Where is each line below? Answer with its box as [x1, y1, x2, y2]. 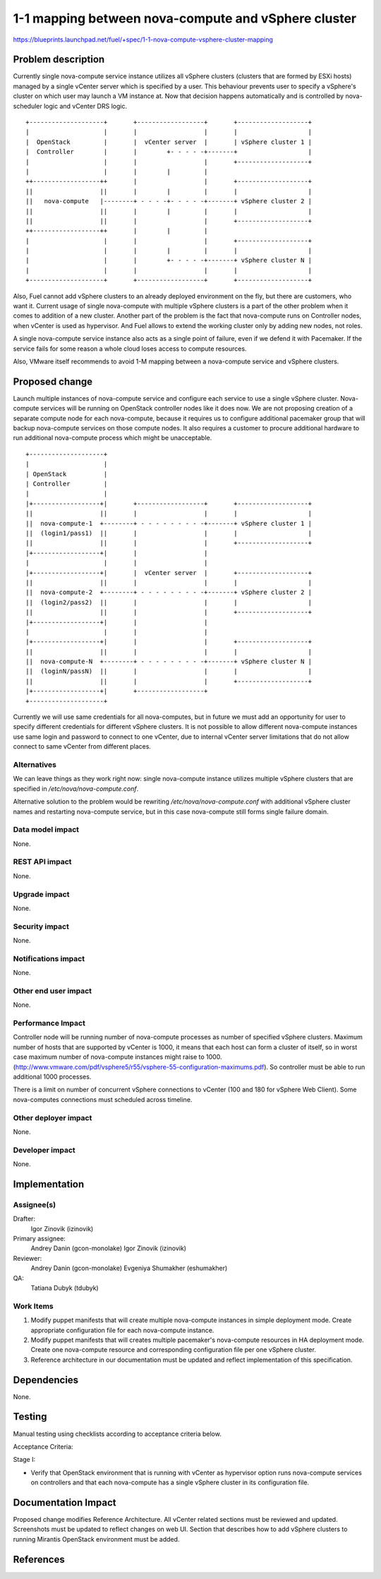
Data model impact [13, 825, 80, 835]
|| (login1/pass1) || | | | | [25, 529, 313, 537]
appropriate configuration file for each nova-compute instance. [30, 1326, 214, 1334]
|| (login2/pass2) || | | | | [25, 598, 313, 606]
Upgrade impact [13, 889, 70, 899]
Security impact [13, 921, 70, 931]
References [13, 1553, 65, 1566]
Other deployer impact [13, 1113, 92, 1123]
